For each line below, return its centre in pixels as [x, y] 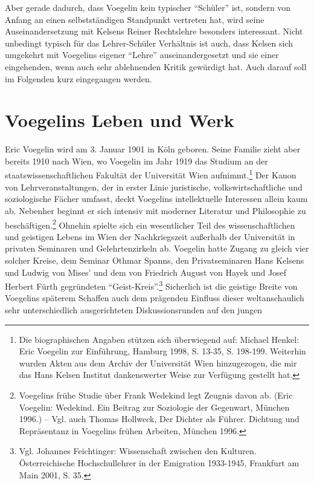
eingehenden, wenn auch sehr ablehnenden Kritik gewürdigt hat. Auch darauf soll [156, 66]
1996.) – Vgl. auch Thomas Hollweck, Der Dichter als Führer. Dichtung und [159, 419]
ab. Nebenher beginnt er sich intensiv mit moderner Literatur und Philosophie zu [155, 210]
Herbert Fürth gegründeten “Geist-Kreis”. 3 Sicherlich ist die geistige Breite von [151, 285]
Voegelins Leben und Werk [120, 120]
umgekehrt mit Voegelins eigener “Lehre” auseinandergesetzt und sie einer [142, 55]
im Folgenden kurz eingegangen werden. [78, 78]
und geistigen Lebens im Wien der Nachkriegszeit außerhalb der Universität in [150, 236]
